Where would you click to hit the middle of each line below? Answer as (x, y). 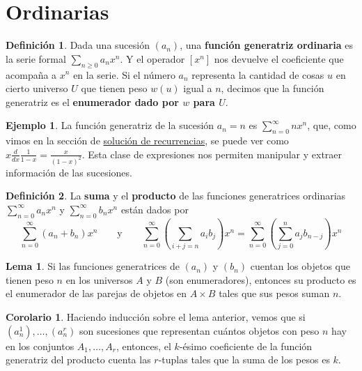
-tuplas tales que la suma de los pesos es (244, 359)
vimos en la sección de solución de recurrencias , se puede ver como (147, 141)
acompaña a (31, 74)
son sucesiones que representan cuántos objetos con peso (199, 330)
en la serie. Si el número (124, 74)
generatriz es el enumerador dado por (92, 101)
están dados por (155, 209)
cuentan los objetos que (300, 266)
